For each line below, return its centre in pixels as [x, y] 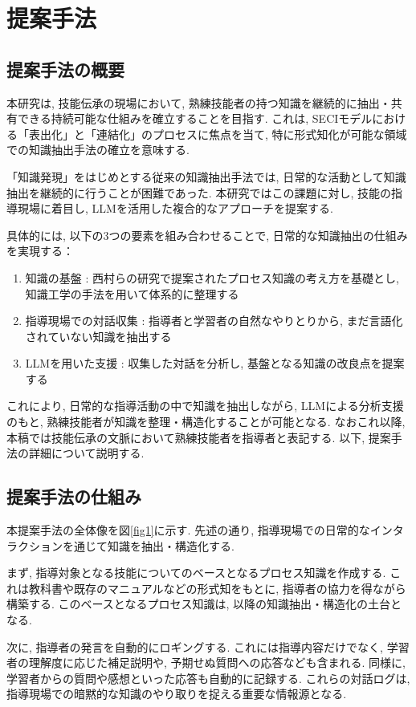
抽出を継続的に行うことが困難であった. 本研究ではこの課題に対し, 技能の [199, 192]
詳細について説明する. [86, 453]
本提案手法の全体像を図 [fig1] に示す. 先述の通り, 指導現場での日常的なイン [200, 530]
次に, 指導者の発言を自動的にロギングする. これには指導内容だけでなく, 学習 [208, 646]
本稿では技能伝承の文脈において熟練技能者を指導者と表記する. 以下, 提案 [199, 437]
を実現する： [40, 251]
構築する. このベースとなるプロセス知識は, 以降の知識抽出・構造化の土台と [204, 604]
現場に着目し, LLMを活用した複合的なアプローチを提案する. [175, 208]
